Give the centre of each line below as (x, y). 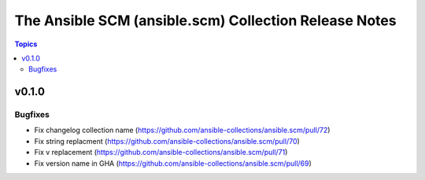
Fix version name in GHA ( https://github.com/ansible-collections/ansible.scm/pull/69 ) (173, 163)
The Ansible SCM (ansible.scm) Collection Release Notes (205, 20)
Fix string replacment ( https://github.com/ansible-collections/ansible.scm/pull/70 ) (167, 141)
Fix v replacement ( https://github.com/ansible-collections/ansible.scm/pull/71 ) (161, 152)
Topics (26, 44)
